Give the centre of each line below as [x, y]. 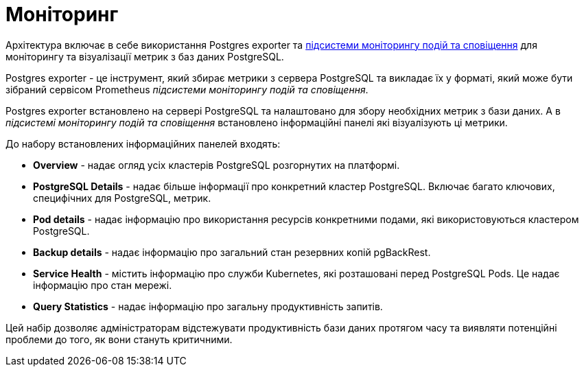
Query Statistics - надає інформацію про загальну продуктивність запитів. [208, 306]
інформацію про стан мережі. [103, 285]
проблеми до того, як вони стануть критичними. [119, 339]
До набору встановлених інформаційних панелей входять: [143, 143]
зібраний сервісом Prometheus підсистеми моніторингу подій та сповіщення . [187, 89]
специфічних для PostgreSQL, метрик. [122, 198]
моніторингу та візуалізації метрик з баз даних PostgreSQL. [145, 56]
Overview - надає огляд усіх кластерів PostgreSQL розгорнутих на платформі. [217, 165]
